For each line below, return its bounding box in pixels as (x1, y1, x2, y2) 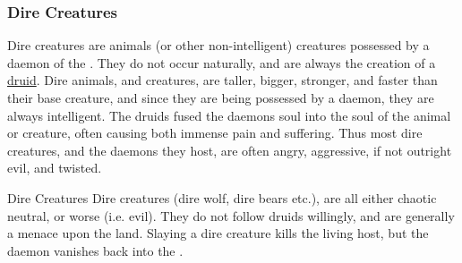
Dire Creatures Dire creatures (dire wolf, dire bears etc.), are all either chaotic (7, 188, 437, 207)
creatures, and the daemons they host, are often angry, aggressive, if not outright (7, 140, 452, 159)
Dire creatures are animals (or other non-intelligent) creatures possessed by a (7, 36, 430, 55)
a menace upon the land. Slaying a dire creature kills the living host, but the (7, 224, 429, 242)
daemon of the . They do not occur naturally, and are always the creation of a (7, 53, 436, 72)
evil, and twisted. (7, 158, 102, 177)
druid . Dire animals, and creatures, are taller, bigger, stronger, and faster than (7, 71, 438, 89)
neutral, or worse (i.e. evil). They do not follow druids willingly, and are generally (7, 206, 455, 225)
